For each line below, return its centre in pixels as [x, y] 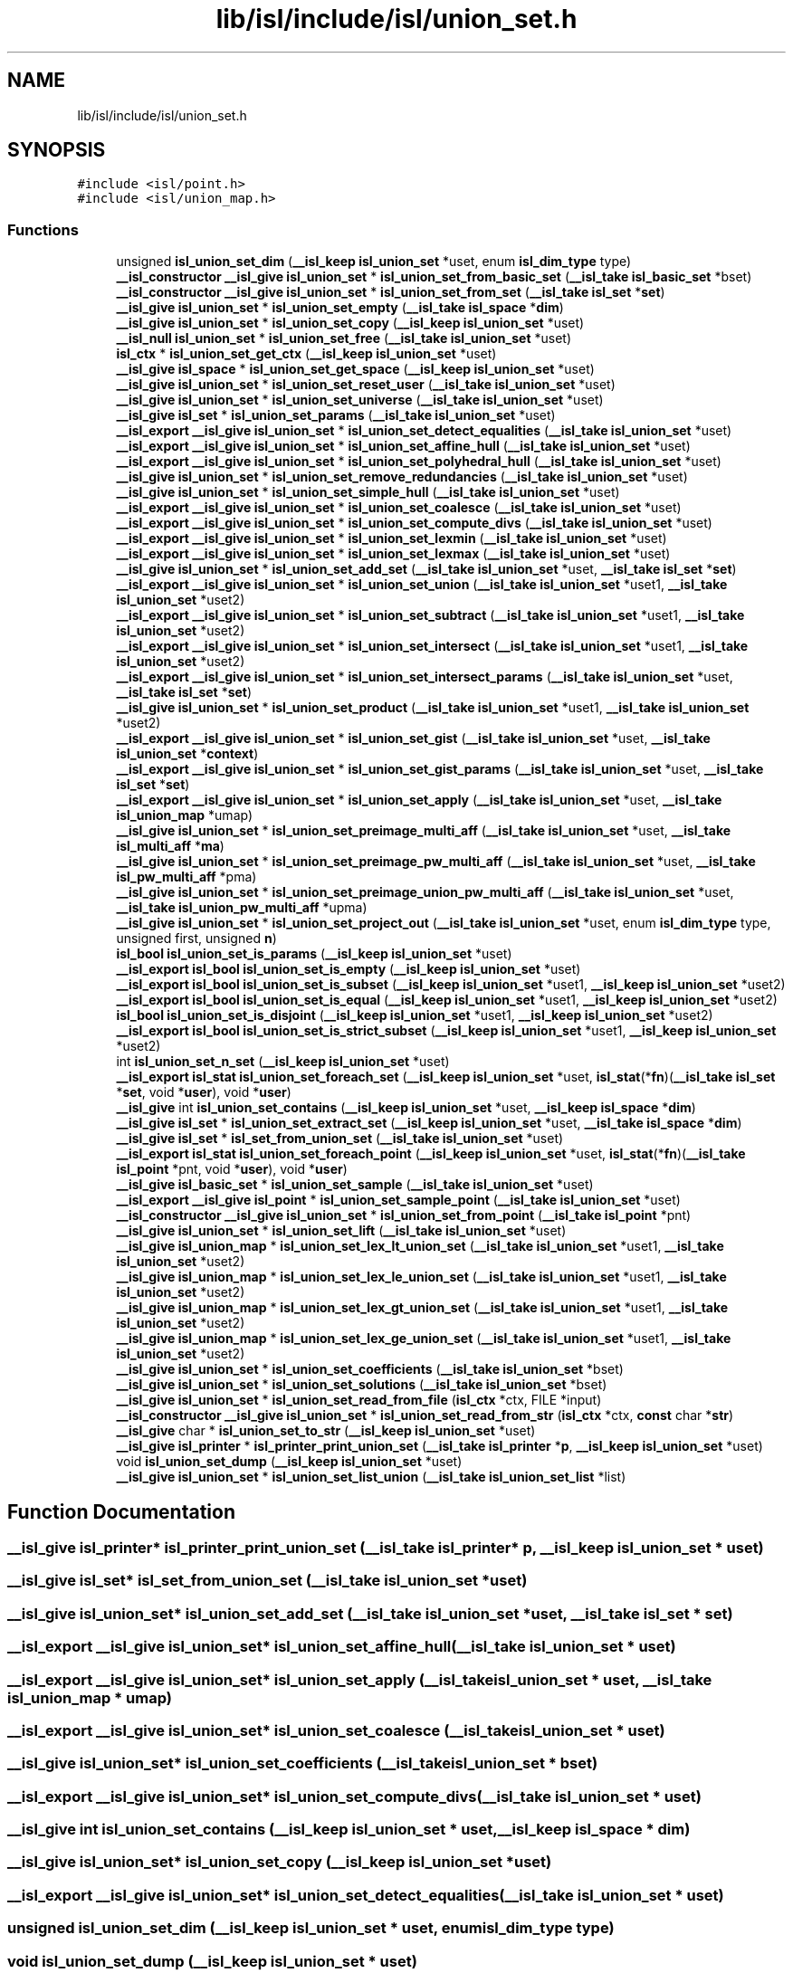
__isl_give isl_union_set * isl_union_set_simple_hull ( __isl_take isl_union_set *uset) [368, 492]
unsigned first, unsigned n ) [196, 939]
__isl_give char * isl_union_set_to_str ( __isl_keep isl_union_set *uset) [326, 1431]
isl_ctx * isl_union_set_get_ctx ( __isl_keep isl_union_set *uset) [306, 354]
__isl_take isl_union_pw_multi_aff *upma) [242, 908]
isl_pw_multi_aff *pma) [186, 877]
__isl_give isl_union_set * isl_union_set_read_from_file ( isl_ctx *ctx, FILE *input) [359, 1400]
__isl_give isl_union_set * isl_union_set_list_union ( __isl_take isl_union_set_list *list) [371, 1477]
